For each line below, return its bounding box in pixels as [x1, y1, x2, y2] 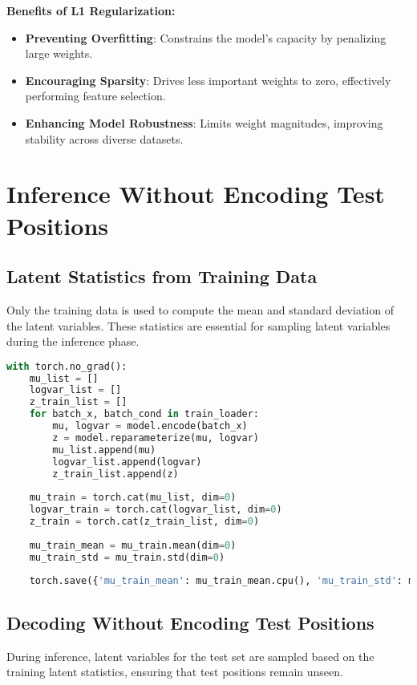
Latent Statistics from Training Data [6, 264, 318, 289]
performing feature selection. [25, 87, 166, 104]
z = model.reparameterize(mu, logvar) [52, 432, 260, 444]
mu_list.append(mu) [52, 444, 156, 456]
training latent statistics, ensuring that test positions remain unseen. [6, 663, 343, 680]
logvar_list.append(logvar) [52, 456, 202, 468]
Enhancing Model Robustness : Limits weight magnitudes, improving [25, 114, 383, 131]
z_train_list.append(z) [52, 468, 179, 480]
